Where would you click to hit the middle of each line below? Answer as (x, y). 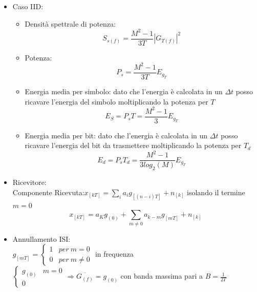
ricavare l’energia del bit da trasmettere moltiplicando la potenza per (133, 145)
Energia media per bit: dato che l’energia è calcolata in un (116, 135)
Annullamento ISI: (41, 238)
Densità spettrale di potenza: (70, 23)
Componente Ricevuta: (48, 192)
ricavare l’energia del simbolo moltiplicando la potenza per (116, 101)
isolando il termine (216, 192)
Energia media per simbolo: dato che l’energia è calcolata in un (124, 91)
